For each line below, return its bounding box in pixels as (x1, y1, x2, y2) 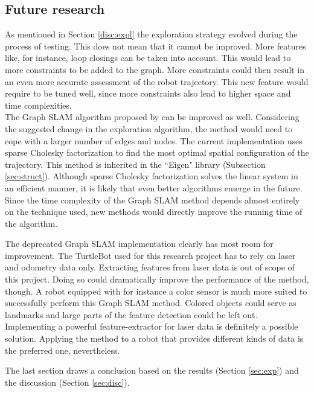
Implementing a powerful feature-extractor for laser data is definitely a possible (5, 320, 298, 333)
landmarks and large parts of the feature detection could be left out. (5, 308, 258, 321)
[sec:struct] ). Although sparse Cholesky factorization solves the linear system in (5, 170, 298, 182)
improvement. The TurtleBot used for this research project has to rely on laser (5, 249, 296, 261)
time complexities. (5, 98, 72, 111)
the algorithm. (5, 217, 58, 229)
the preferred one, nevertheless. (5, 343, 120, 356)
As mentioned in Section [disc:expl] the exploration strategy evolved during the (5, 28, 298, 40)
